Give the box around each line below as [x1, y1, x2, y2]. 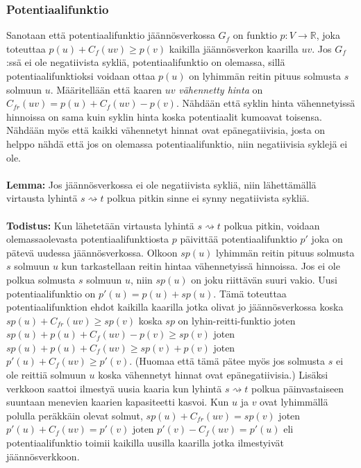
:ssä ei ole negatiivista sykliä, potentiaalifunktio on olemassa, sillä [6, 55, 285, 69]
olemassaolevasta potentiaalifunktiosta [6, 232, 169, 246]
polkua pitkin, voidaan [224, 218, 320, 232]
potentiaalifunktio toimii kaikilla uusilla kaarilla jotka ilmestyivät [6, 435, 285, 450]
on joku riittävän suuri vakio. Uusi [191, 272, 337, 286]
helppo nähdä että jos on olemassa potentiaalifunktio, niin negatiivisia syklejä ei [6, 136, 348, 150]
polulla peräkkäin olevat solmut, [6, 408, 143, 422]
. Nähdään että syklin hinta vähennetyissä [176, 96, 355, 110]
